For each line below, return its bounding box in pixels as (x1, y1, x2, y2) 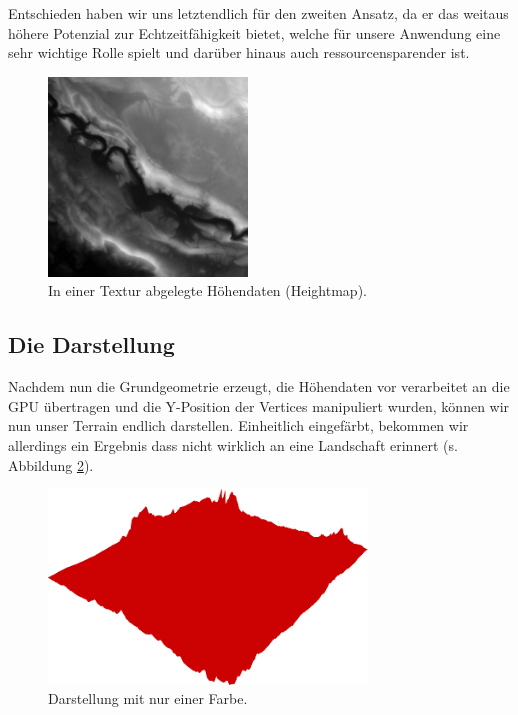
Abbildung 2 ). (8, 454, 94, 475)
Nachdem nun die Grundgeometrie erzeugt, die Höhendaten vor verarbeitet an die (8, 376, 510, 397)
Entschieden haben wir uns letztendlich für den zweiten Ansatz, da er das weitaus (8, 3, 509, 23)
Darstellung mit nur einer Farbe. (48, 688, 248, 709)
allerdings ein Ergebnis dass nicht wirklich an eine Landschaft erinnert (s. (8, 434, 458, 455)
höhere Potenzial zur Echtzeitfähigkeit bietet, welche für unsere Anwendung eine (8, 22, 501, 43)
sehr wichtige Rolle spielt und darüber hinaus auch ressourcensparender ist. (8, 42, 470, 63)
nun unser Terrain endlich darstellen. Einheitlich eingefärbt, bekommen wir (8, 415, 469, 436)
